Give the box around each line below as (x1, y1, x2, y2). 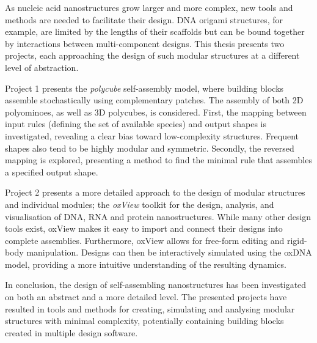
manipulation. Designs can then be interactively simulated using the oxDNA (26, 246, 312, 259)
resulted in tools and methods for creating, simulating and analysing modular (5, 302, 295, 315)
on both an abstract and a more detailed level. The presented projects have (5, 290, 287, 303)
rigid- (286, 234, 307, 246)
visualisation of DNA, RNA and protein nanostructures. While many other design (5, 210, 312, 223)
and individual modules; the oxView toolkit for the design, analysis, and (5, 197, 274, 210)
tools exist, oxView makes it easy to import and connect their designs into (5, 222, 283, 235)
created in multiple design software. (5, 326, 138, 339)
